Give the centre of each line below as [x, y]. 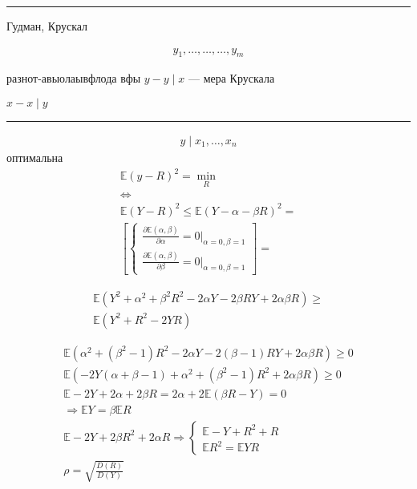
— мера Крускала [231, 78]
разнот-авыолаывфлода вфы [74, 78]
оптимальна [35, 158]
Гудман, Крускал [47, 26]
